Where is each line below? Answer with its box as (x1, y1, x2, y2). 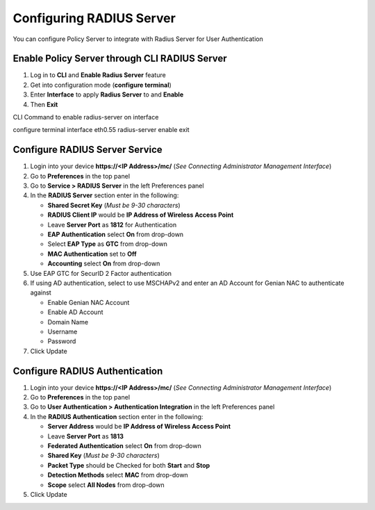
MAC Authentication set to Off (47, 249, 137, 258)
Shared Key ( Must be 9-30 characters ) (47, 452, 160, 460)
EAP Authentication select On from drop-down (47, 230, 184, 239)
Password (47, 337, 76, 345)
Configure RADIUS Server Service (12, 144, 162, 156)
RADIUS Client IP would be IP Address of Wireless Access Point (47, 211, 234, 219)
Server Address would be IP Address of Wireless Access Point (47, 422, 231, 431)
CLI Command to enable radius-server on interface (12, 113, 159, 122)
